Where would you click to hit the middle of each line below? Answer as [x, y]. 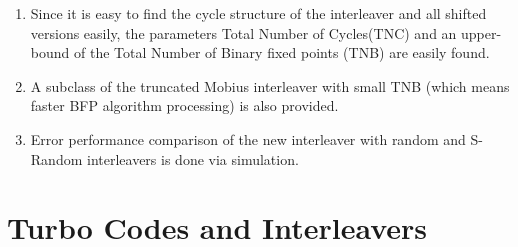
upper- [481, 32]
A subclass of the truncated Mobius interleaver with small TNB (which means [270, 85]
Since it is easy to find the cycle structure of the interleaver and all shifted [258, 13]
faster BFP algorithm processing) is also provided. [184, 105]
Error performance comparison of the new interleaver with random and [248, 138]
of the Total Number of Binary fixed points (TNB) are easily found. [281, 52]
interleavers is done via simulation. [192, 158]
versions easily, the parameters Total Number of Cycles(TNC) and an [243, 32]
